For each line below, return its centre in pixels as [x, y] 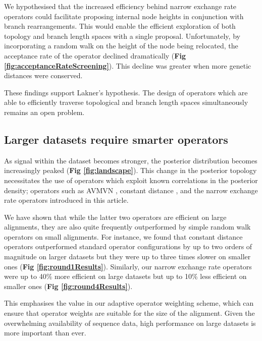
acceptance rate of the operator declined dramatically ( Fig [95, 55]
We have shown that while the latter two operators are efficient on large [115, 217]
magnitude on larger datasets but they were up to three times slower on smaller [127, 257]
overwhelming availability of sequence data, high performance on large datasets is [130, 323]
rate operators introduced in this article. [66, 200]
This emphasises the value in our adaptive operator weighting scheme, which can [129, 303]
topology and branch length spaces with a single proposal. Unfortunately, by [122, 36]
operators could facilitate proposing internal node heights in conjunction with [124, 16]
